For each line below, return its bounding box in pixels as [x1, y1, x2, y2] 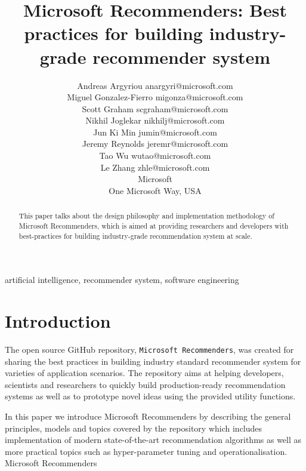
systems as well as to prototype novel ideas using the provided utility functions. [5, 390, 296, 402]
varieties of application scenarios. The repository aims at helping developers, [5, 367, 284, 379]
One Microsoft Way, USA [109, 184, 202, 196]
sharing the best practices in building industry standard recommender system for [5, 355, 301, 367]
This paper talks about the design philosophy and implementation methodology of [18, 211, 274, 221]
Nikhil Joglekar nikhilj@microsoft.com [85, 114, 225, 127]
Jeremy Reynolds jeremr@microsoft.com [82, 137, 228, 150]
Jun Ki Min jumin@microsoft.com [93, 125, 217, 138]
